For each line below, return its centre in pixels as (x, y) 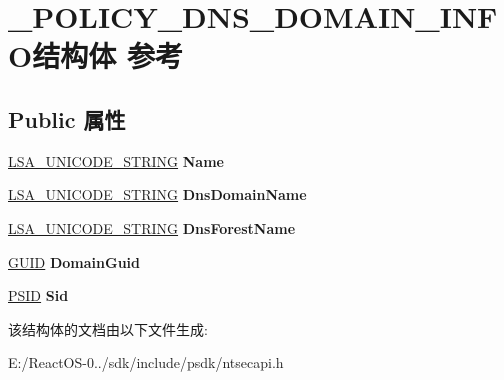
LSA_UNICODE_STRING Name (116, 160)
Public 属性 (67, 118)
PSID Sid (38, 295)
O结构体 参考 (95, 55)
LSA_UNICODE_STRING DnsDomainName (157, 194)
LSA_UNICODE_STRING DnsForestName (152, 227)
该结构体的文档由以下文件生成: (108, 328)
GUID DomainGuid (74, 261)
